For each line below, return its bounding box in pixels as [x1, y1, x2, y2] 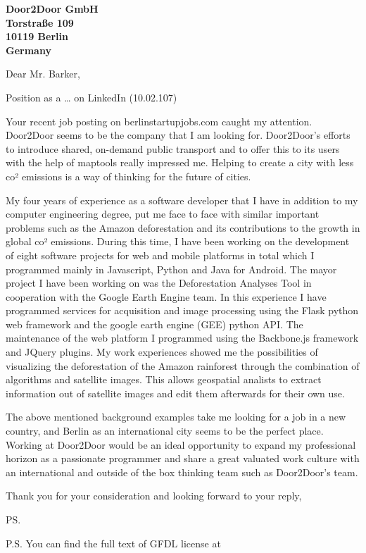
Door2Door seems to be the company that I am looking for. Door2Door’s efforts [6, 128, 351, 142]
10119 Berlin [6, 29, 68, 44]
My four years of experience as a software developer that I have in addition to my [6, 192, 358, 207]
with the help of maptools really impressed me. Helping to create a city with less [6, 155, 354, 170]
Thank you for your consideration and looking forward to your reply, [6, 488, 302, 503]
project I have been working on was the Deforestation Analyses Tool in [6, 275, 312, 290]
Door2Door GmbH [6, 1, 99, 15]
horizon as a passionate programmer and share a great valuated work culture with [6, 451, 360, 466]
